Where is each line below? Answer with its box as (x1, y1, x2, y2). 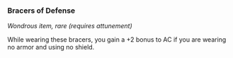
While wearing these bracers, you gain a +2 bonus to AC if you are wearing (7, 35, 227, 44)
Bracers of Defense (7, 6, 76, 16)
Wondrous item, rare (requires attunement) (7, 22, 132, 30)
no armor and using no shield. (7, 43, 95, 52)
